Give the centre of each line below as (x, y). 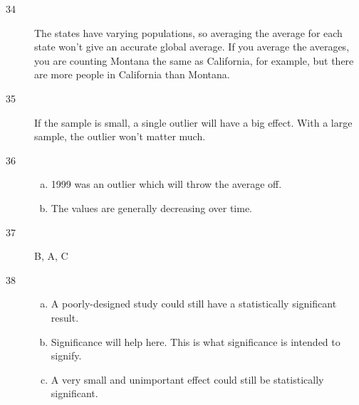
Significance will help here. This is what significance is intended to (196, 341)
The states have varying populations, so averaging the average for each (188, 32)
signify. (66, 356)
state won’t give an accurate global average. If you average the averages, (192, 47)
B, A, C (51, 256)
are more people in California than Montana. (132, 74)
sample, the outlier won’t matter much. (120, 136)
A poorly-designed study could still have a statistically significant (194, 304)
